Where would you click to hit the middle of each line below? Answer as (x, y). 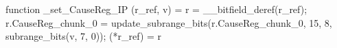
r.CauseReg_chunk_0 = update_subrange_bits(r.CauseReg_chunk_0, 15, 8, (169, 22)
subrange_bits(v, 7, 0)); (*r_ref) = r (84, 36)
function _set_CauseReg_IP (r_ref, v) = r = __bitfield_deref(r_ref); (156, 9)
